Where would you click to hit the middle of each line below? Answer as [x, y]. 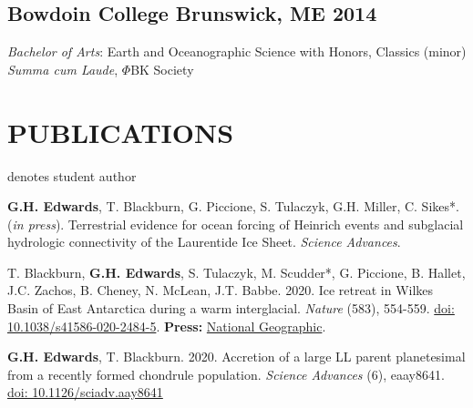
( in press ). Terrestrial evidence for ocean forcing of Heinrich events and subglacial [236, 224]
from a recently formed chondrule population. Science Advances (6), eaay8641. [226, 374]
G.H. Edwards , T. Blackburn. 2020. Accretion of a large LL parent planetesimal [236, 357]
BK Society [162, 69]
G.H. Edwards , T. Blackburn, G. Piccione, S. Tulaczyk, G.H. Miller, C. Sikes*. [233, 206]
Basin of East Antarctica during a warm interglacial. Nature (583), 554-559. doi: [231, 308]
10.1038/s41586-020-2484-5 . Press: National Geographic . [167, 326]
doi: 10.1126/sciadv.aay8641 [85, 392]
